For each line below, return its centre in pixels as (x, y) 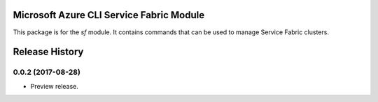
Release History (48, 52)
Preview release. (54, 86)
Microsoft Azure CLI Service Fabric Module (109, 15)
